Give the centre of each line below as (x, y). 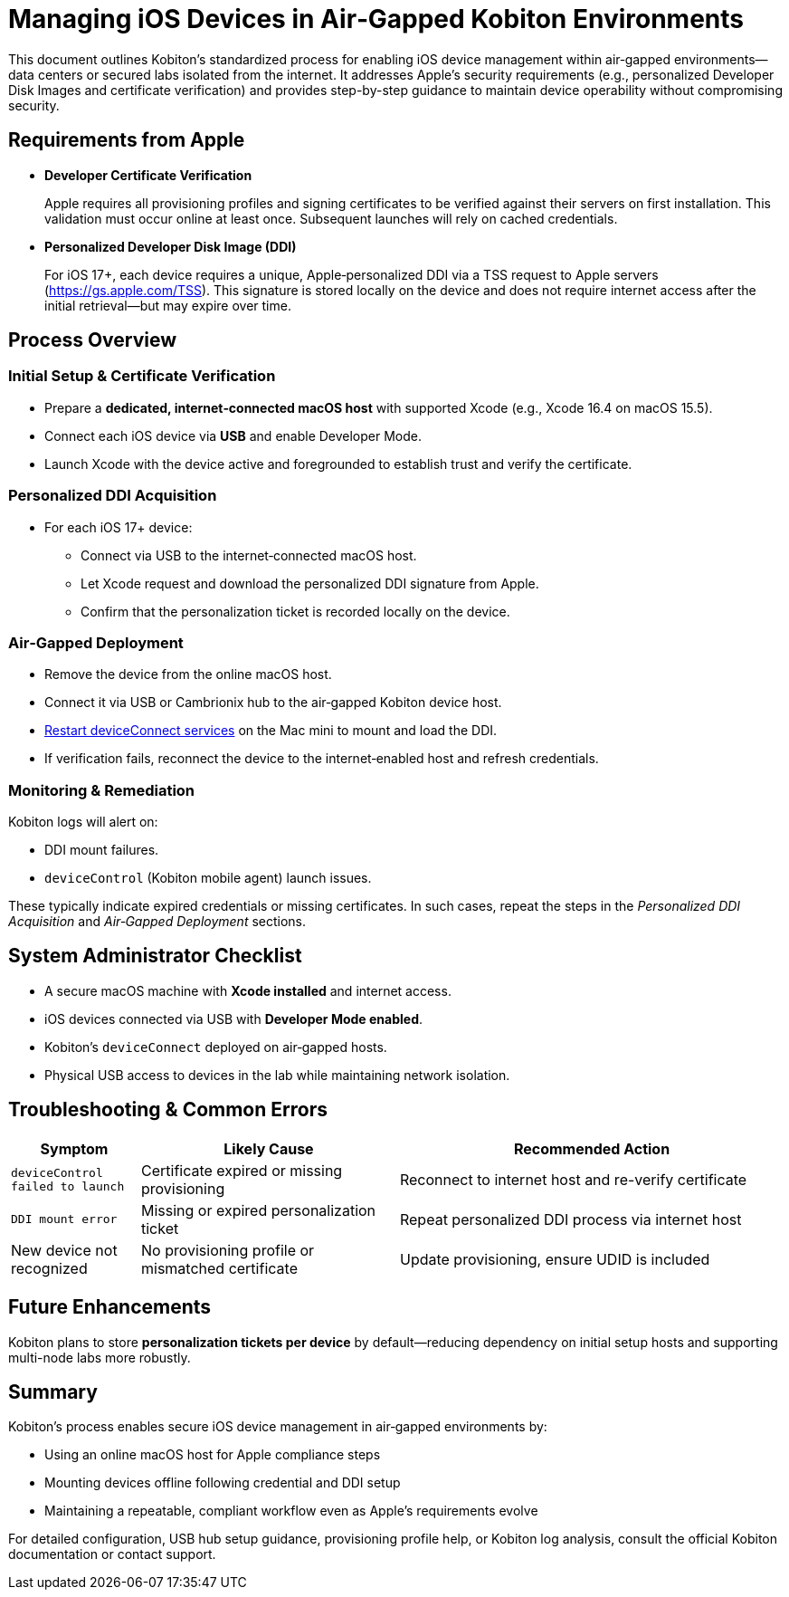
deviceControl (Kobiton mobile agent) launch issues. (208, 878)
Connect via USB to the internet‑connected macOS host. (249, 555)
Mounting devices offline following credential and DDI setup (223, 1483)
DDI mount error (64, 1219)
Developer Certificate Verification (148, 175)
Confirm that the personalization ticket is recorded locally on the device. (295, 611)
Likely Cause (269, 1148)
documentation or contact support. (112, 1554)
